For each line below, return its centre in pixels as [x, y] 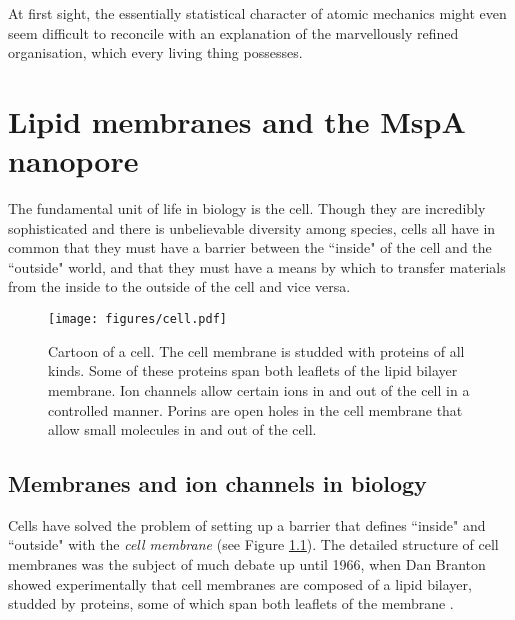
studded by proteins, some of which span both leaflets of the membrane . [231, 603]
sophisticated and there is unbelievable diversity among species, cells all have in [252, 227]
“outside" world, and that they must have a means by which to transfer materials [257, 266]
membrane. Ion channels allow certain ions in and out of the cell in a [259, 389]
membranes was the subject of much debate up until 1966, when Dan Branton [247, 564]
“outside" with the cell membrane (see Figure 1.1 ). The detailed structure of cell [253, 544]
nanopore [73, 160]
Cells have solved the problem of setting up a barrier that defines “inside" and [247, 524]
